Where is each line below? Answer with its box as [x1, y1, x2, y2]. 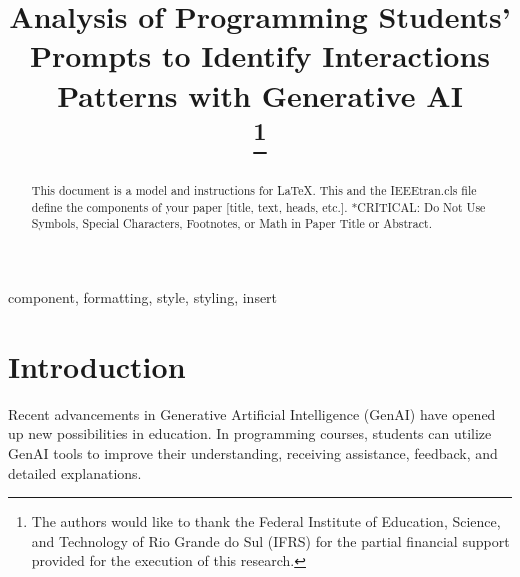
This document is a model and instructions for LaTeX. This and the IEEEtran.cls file [31, 182, 477, 199]
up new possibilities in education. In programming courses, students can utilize [8, 423, 492, 444]
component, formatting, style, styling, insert [8, 287, 278, 308]
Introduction [8, 345, 186, 386]
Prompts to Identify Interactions [29, 35, 491, 76]
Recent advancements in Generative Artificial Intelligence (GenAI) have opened [8, 403, 496, 424]
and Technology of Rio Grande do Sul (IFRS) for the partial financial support [31, 530, 510, 551]
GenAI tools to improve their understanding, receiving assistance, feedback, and [8, 442, 498, 463]
